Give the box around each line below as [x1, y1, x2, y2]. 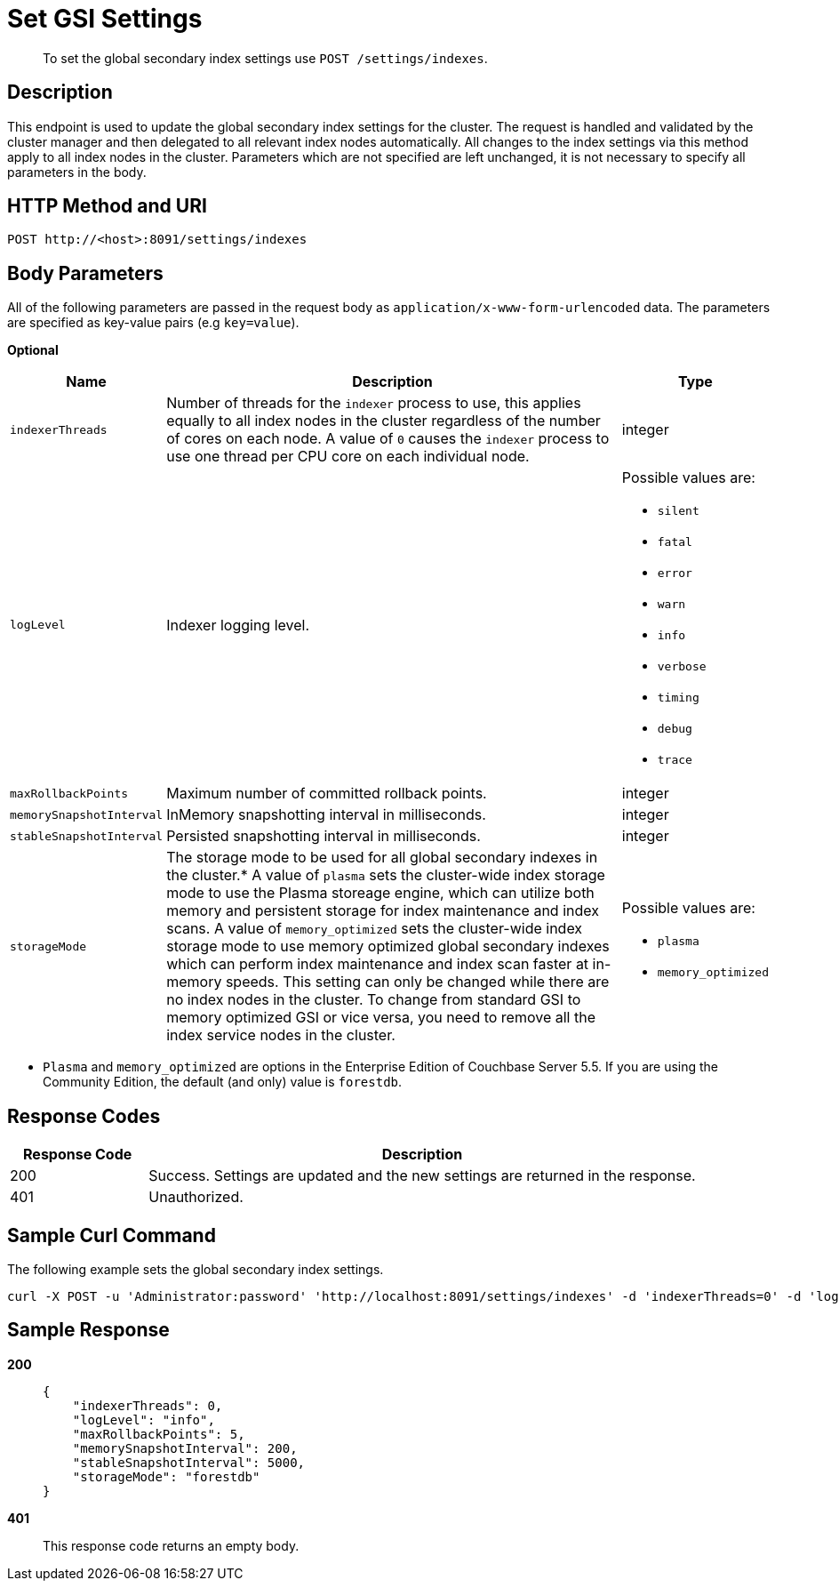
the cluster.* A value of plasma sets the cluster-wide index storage [166, 866, 605, 885]
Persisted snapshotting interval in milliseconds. [166, 827, 481, 846]
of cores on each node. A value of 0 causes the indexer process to [166, 429, 610, 448]
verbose [657, 660, 707, 674]
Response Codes [7, 1104, 161, 1127]
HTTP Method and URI [7, 195, 207, 218]
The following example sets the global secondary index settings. [7, 1261, 384, 1277]
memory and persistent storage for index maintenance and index [166, 902, 599, 920]
